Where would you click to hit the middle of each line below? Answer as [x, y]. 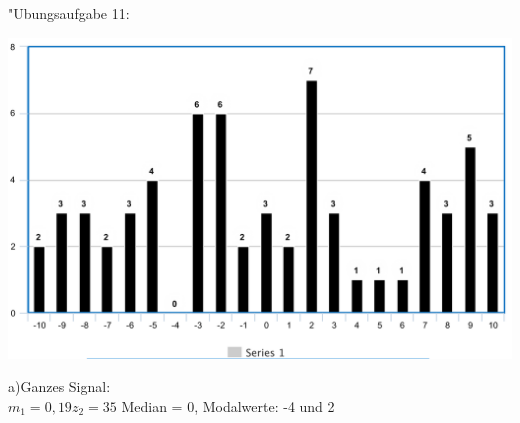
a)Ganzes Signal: [59, 386]
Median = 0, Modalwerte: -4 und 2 [228, 405]
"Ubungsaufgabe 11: [69, 13]
